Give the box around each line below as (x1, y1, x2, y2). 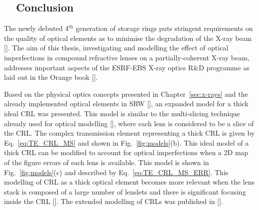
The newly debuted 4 (4, 23, 69, 33)
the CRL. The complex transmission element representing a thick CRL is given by (4, 128, 255, 138)
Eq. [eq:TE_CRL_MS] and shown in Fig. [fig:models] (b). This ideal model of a (4, 137, 249, 148)
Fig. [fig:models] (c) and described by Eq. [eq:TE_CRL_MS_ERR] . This (4, 167, 229, 177)
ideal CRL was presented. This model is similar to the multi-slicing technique (4, 108, 240, 118)
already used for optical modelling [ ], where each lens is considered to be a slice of (4, 118, 254, 128)
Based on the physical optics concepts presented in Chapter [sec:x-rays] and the (4, 88, 248, 99)
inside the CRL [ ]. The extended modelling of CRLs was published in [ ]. (4, 196, 223, 207)
